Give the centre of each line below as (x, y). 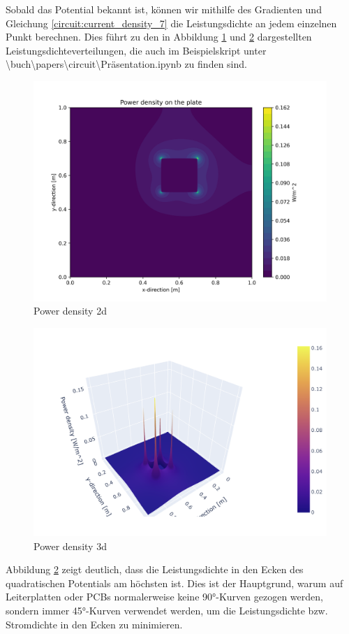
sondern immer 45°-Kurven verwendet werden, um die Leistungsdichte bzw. (167, 610)
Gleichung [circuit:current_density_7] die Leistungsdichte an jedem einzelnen (171, 23)
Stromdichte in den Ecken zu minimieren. (94, 624)
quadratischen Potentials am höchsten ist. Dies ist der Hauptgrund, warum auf (174, 583)
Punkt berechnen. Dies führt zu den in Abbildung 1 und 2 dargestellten (159, 37)
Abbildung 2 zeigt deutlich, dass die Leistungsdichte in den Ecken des (155, 569)
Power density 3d (70, 546)
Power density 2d (70, 311)
